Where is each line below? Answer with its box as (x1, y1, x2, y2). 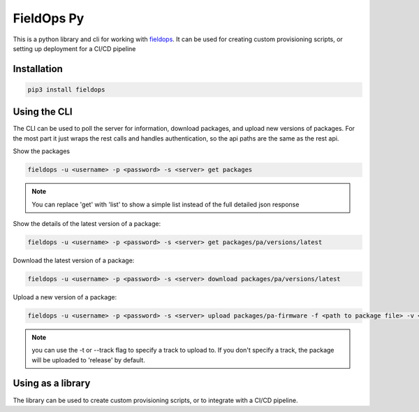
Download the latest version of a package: (13, 256, 135, 264)
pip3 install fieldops (27, 85, 105, 94)
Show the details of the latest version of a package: (13, 219, 161, 227)
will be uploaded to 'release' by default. (31, 355, 146, 364)
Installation (13, 63, 63, 75)
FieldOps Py (13, 10, 84, 26)
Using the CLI (13, 106, 73, 118)
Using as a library (13, 378, 91, 390)
